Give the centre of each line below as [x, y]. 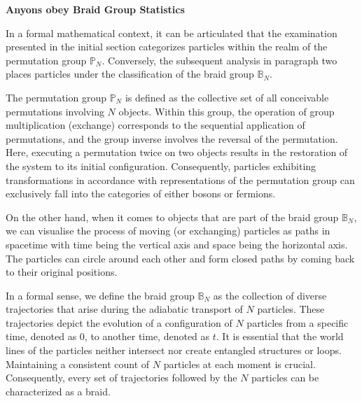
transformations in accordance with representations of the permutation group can [180, 180]
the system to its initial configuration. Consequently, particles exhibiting [161, 166]
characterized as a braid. [58, 391]
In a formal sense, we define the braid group [100, 295]
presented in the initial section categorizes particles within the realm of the [167, 47]
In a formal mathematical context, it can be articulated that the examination [172, 33]
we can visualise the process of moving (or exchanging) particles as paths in [168, 231]
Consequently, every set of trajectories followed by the [121, 378]
